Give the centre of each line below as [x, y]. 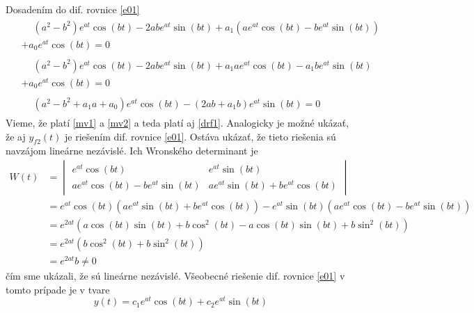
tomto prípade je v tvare [58, 289]
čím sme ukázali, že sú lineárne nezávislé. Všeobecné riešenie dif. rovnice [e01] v [175, 276]
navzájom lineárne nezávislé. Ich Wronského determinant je [132, 151]
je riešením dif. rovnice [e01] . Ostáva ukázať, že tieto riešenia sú [200, 136]
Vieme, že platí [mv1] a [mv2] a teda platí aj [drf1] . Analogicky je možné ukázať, [177, 122]
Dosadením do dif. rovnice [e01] [73, 9]
